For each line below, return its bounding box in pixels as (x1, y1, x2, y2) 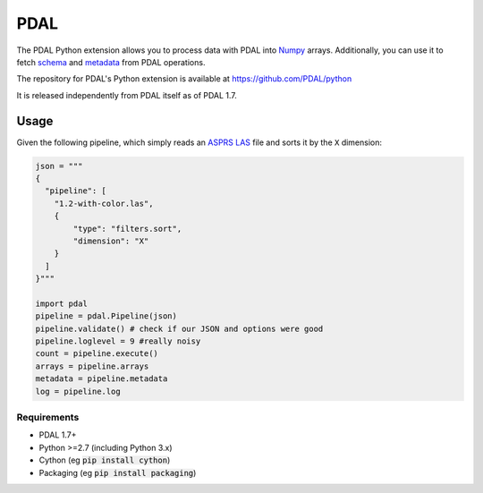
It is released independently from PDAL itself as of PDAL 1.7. (16, 89, 237, 100)
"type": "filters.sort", (72, 224, 182, 234)
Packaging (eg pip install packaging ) (38, 467, 197, 478)
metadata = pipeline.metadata (35, 374, 168, 384)
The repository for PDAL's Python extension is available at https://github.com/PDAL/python (16, 73, 352, 84)
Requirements (16, 412, 80, 423)
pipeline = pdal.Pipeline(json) (35, 311, 178, 321)
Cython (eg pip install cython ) (38, 455, 171, 465)
